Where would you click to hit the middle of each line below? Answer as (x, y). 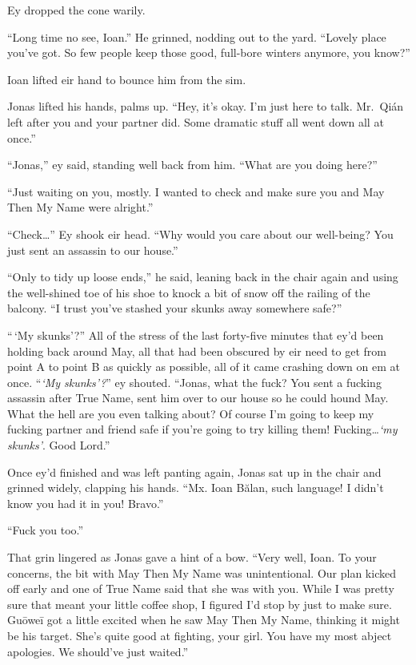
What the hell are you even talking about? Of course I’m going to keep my (191, 413)
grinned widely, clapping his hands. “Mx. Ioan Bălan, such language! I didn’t (196, 488)
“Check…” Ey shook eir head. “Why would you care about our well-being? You (200, 234)
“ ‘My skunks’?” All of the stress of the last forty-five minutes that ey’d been (196, 335)
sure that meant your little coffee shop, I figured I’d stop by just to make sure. (200, 604)
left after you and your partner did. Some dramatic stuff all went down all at (196, 121)
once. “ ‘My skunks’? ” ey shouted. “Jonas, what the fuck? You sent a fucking (194, 382)
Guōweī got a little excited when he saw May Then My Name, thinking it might (204, 620)
